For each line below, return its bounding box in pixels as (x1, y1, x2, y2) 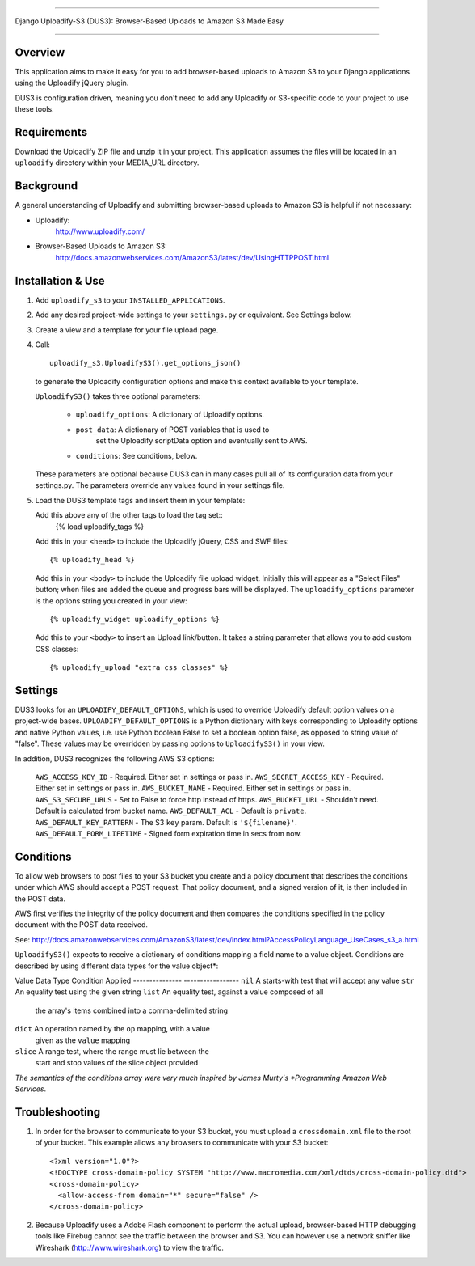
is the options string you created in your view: (35, 595, 187, 606)
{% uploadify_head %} (49, 555, 135, 565)
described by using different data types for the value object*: (15, 961, 219, 971)
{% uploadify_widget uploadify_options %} (49, 615, 221, 624)
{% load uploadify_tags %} (55, 522, 145, 531)
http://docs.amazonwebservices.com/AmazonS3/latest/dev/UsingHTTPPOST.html (55, 252, 330, 262)
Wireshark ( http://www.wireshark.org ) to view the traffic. (35, 1243, 224, 1252)
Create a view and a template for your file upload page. (35, 324, 219, 335)
